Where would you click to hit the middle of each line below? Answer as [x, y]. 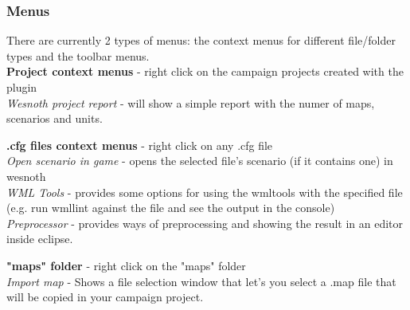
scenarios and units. [55, 118]
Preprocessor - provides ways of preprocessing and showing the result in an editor [205, 223]
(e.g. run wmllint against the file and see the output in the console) [171, 208]
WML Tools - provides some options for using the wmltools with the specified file [205, 192]
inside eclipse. [40, 239]
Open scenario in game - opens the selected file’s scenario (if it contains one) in [200, 161]
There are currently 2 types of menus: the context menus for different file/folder [201, 40]
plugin [22, 87]
